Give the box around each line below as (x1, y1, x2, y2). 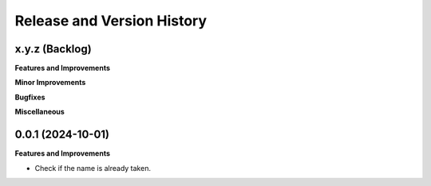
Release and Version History (14, 12, 208, 29)
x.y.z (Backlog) (14, 42, 92, 56)
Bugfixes (14, 92, 45, 102)
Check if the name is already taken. (34, 163, 152, 172)
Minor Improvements (14, 78, 86, 87)
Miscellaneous (14, 107, 65, 117)
